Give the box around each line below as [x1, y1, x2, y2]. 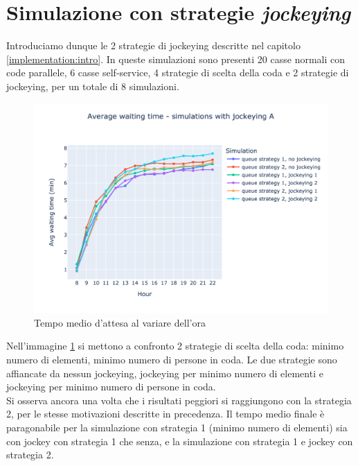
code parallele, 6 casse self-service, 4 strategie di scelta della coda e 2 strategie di [6, 65, 349, 80]
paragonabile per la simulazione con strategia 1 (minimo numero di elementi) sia [6, 420, 348, 434]
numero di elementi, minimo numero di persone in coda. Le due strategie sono [6, 352, 337, 366]
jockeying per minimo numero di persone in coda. [6, 379, 216, 394]
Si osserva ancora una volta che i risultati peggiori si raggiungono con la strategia [6, 392, 352, 407]
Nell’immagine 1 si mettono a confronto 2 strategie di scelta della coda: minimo [6, 338, 344, 353]
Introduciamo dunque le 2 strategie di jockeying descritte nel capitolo [6, 38, 301, 53]
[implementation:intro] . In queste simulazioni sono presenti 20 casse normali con [6, 51, 346, 66]
